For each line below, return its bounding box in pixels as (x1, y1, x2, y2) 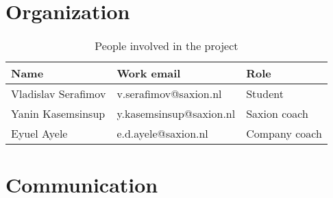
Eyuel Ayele (11, 125, 68, 142)
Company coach (246, 125, 322, 142)
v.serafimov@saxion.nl (116, 86, 222, 102)
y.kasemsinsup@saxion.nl (116, 106, 236, 122)
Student (246, 86, 284, 102)
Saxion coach (246, 106, 308, 122)
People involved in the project (95, 38, 238, 54)
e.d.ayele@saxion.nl (116, 125, 208, 142)
